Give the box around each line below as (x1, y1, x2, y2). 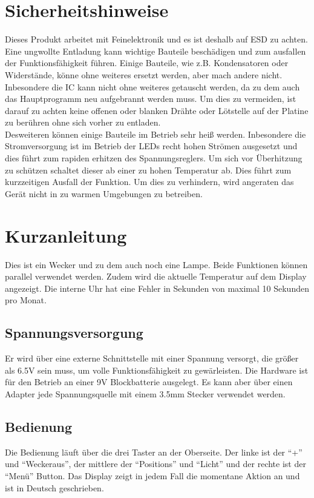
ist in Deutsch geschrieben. (5, 481, 104, 494)
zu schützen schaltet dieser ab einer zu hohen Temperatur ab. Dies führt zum (5, 163, 292, 176)
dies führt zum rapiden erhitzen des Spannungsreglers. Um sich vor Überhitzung (5, 152, 303, 164)
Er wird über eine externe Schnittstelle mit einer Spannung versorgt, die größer (5, 352, 299, 365)
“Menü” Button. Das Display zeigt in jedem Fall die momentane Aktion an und (5, 469, 300, 482)
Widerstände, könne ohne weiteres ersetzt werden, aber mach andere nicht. (5, 68, 283, 81)
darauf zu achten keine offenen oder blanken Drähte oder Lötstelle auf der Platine (5, 104, 309, 116)
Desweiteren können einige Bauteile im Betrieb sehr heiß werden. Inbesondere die (5, 127, 306, 140)
